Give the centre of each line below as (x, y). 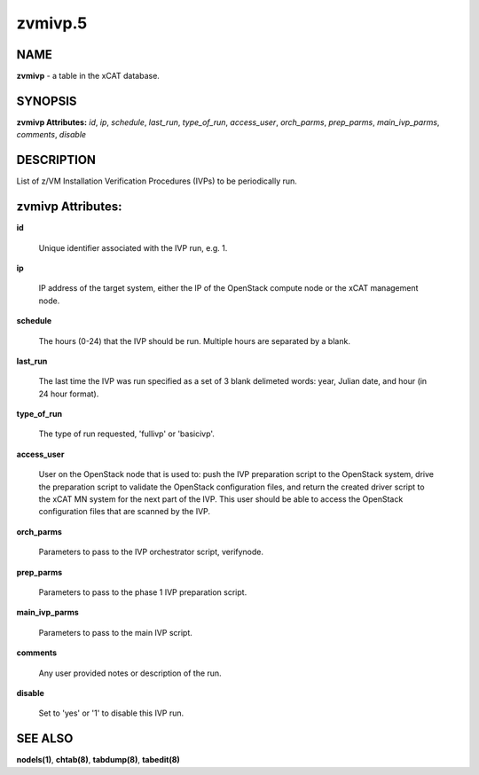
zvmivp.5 (52, 23)
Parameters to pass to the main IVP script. (115, 632)
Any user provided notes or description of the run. (130, 673)
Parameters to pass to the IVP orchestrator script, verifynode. (151, 552)
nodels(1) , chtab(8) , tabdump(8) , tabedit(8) (98, 760)
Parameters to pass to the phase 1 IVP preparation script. (143, 592)
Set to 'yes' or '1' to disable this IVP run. (111, 713)
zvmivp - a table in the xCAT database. (88, 76)
